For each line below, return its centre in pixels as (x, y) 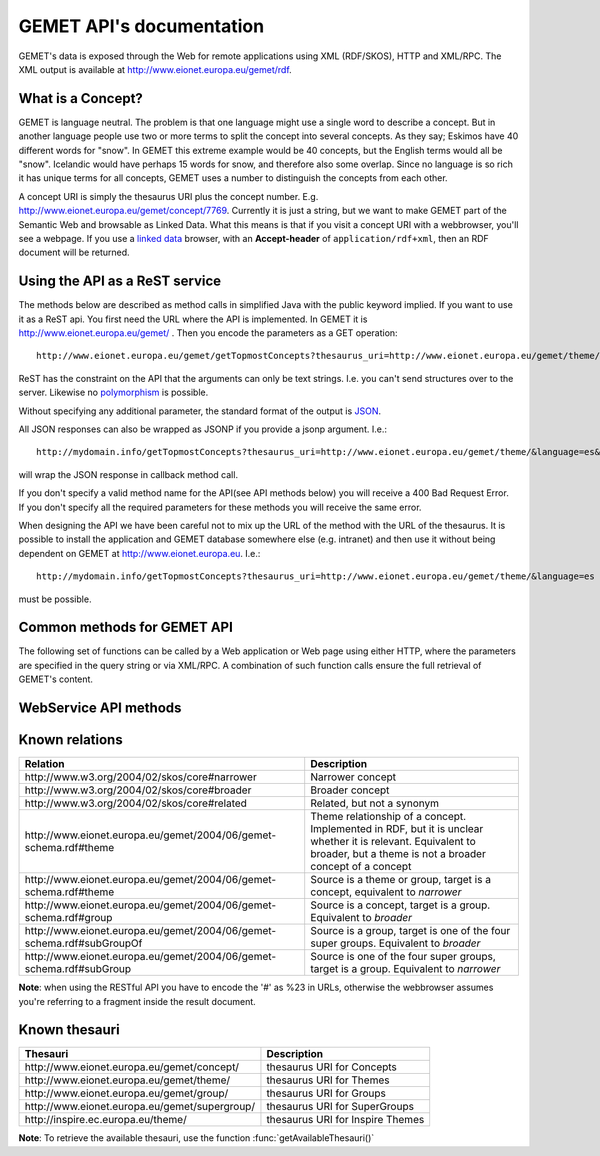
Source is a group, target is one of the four (410, 931)
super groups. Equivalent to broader (395, 943)
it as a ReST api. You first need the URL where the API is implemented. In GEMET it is (193, 319)
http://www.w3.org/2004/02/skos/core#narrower (140, 777)
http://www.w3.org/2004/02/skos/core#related (135, 803)
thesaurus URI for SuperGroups (340, 1107)
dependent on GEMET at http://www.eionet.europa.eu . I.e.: (139, 553)
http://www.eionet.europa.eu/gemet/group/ (126, 1093)
